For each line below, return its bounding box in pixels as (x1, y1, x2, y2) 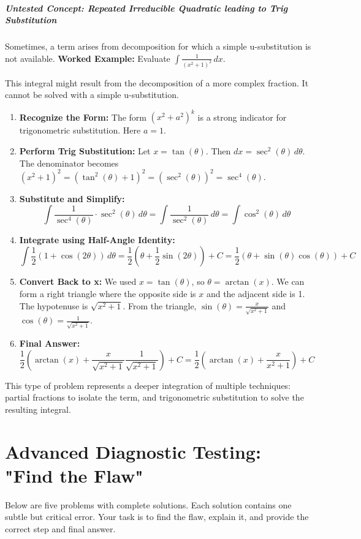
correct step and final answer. (5, 522, 116, 535)
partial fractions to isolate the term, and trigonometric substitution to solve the (5, 391, 304, 404)
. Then (205, 144, 231, 157)
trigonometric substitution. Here (19, 124, 141, 137)
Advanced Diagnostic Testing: (5, 439, 261, 464)
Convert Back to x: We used (19, 275, 137, 288)
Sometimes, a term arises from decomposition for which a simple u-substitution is (5, 40, 311, 53)
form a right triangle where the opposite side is (19, 287, 196, 300)
